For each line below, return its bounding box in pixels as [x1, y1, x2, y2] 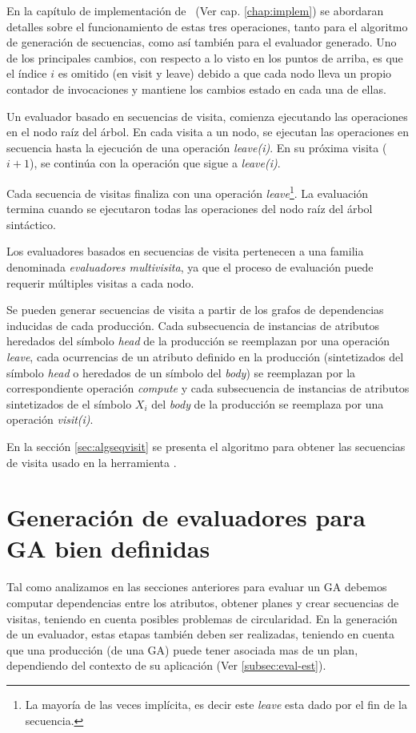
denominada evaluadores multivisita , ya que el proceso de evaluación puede [6, 258, 374, 275]
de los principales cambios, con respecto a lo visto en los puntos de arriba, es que [6, 49, 403, 66]
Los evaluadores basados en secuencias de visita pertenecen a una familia [6, 243, 364, 260]
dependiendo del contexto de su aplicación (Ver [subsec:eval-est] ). [6, 657, 326, 674]
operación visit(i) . [6, 411, 94, 428]
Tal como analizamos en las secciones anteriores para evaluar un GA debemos [6, 578, 387, 595]
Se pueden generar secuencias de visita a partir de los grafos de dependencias [6, 301, 384, 318]
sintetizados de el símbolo [6, 395, 132, 412]
